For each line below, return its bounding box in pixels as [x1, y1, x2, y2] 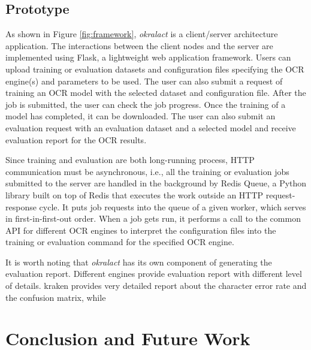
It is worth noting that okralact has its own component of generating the [5, 255, 272, 268]
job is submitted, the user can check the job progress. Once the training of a [5, 98, 286, 110]
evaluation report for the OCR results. [5, 133, 147, 146]
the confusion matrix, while [5, 291, 106, 303]
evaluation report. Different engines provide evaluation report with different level [5, 267, 302, 280]
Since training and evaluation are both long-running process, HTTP [5, 153, 255, 166]
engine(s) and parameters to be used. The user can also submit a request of [5, 74, 283, 87]
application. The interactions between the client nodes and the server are [5, 39, 273, 52]
